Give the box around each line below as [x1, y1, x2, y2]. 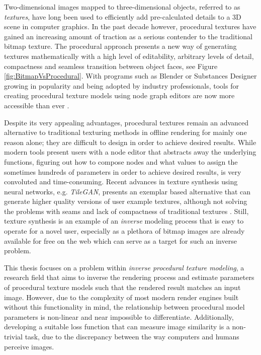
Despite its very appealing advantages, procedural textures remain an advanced [4, 117, 249, 127]
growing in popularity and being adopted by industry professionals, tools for [4, 80, 239, 91]
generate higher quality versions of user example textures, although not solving [4, 196, 247, 206]
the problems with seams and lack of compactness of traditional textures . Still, [4, 205, 249, 216]
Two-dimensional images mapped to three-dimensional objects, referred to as [4, 2, 240, 12]
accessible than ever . [4, 100, 69, 110]
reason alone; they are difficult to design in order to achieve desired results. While [4, 136, 256, 147]
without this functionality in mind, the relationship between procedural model [4, 302, 245, 312]
